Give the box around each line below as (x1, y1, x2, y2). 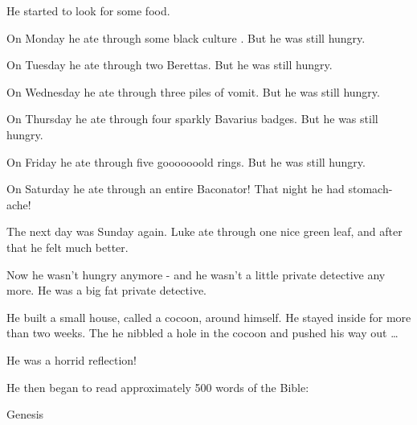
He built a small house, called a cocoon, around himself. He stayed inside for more (6, 308, 411, 325)
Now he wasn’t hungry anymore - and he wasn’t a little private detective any (6, 266, 386, 283)
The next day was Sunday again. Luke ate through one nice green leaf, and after (6, 223, 403, 240)
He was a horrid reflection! (6, 351, 137, 368)
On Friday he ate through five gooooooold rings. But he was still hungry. (6, 153, 366, 170)
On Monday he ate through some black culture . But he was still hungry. (6, 29, 366, 46)
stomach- (348, 180, 393, 197)
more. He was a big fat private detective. (6, 282, 207, 299)
